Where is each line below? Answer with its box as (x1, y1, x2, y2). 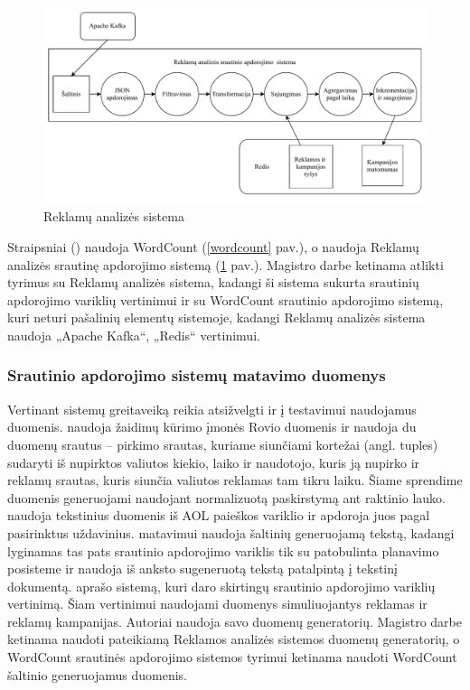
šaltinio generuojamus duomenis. (7, 665, 188, 684)
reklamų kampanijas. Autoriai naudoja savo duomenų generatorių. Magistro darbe (7, 611, 462, 630)
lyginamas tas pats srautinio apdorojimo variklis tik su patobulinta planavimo (7, 541, 439, 560)
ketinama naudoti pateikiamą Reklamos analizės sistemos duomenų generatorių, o (7, 629, 460, 648)
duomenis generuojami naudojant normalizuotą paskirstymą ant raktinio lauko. (7, 488, 446, 507)
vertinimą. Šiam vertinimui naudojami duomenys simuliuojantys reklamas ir (7, 594, 428, 613)
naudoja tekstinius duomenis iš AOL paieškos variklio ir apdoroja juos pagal (7, 506, 430, 525)
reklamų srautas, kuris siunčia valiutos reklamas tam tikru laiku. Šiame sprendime (7, 471, 463, 490)
